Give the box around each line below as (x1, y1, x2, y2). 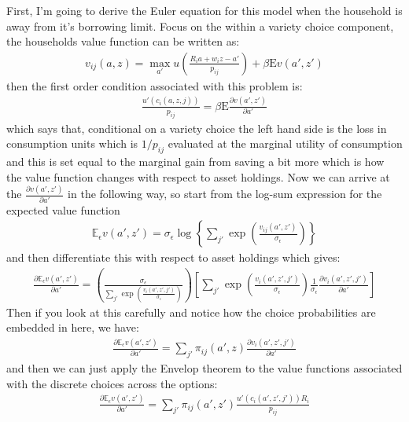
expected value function (6, 201, 120, 218)
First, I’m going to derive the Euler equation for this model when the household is (6, 2, 403, 18)
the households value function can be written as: (6, 33, 240, 50)
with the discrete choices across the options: (6, 375, 218, 391)
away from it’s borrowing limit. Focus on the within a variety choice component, (6, 17, 394, 34)
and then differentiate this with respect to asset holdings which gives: (6, 249, 341, 266)
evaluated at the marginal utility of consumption (168, 135, 403, 152)
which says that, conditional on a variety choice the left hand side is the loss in (6, 119, 387, 136)
